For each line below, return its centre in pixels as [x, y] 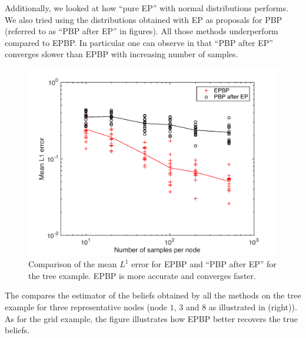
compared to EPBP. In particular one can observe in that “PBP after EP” [139, 42]
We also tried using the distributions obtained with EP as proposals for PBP [144, 19]
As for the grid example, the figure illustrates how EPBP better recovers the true [151, 318]
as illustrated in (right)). [253, 306]
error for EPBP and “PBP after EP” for [204, 264]
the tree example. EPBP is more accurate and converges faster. [142, 275]
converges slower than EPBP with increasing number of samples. [122, 54]
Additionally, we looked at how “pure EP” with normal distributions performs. [147, 8]
